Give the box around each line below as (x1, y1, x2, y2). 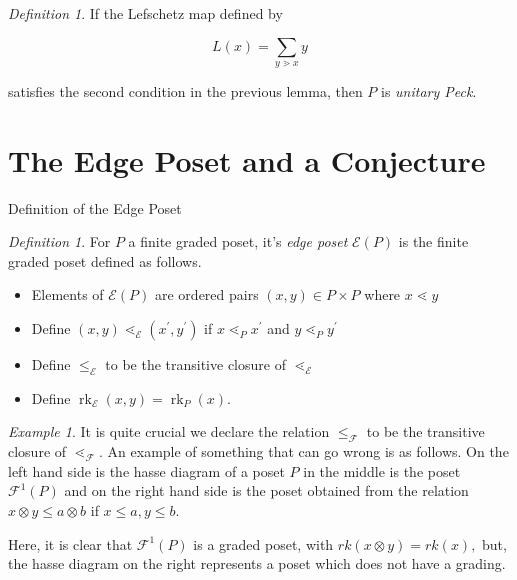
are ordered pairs (155, 284, 259, 305)
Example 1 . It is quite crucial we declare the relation (8, 421, 330, 442)
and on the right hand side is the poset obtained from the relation (64, 480, 469, 501)
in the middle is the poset (303, 460, 461, 481)
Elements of (31, 284, 104, 305)
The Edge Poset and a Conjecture (8, 139, 486, 180)
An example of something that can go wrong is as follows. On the (107, 441, 509, 462)
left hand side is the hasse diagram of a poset (8, 460, 285, 481)
